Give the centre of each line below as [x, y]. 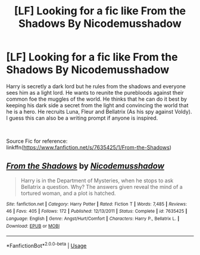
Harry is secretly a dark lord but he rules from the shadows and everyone [96, 86]
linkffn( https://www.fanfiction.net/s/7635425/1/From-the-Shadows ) [89, 147]
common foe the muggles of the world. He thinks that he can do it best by [97, 99]
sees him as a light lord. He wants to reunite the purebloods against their [95, 92]
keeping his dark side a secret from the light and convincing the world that [97, 105]
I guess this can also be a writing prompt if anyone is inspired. [82, 118]
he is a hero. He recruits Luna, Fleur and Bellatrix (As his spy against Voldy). [99, 111]
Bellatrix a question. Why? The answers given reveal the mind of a [101, 186]
